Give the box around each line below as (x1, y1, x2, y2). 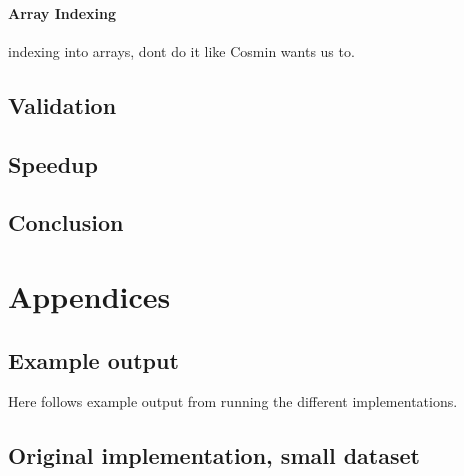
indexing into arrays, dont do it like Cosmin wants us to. (8, 40, 355, 61)
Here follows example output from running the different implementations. (8, 391, 458, 412)
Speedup (8, 148, 98, 179)
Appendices (8, 275, 171, 316)
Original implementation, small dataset (8, 440, 420, 471)
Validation (8, 89, 117, 120)
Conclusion (8, 207, 124, 238)
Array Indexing (8, 2, 117, 23)
